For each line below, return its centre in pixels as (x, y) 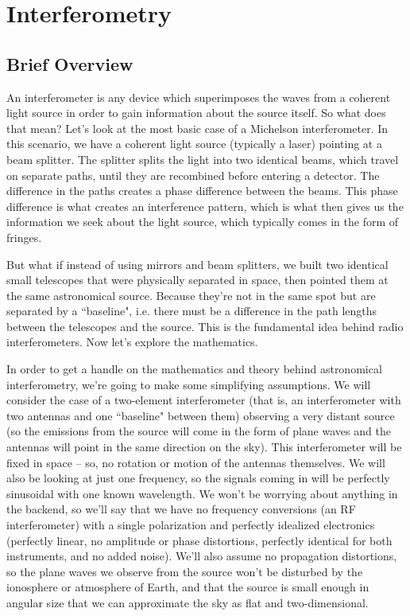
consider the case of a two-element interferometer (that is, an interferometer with (204, 400)
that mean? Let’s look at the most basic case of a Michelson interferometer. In (197, 128)
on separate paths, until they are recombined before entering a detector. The (193, 175)
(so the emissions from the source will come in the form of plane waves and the (199, 431)
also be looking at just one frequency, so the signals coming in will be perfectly (198, 478)
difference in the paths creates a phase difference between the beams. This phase (202, 191)
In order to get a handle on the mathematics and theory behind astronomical (194, 369)
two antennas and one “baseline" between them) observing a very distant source (201, 415)
